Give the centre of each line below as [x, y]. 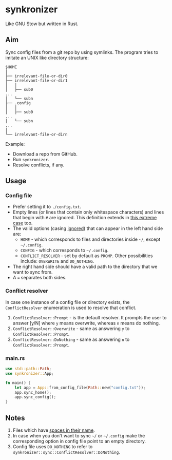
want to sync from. [33, 272]
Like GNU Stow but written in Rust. [42, 24]
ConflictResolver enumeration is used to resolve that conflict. [71, 308]
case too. [23, 223]
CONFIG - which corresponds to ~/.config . [64, 251]
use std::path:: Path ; [28, 369]
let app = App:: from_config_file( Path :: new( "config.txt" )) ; [80, 388]
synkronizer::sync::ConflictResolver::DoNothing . [66, 452]
